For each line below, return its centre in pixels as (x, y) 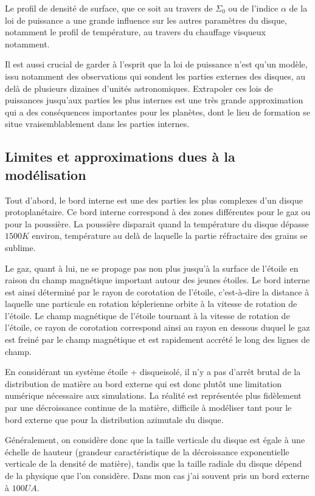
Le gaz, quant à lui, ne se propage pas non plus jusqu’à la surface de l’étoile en (152, 268)
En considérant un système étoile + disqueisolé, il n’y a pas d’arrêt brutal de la (153, 372)
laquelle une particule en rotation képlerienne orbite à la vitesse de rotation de (151, 304)
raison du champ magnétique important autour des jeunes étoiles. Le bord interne (157, 280)
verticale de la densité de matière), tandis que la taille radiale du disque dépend (154, 463)
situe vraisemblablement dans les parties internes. (97, 124)
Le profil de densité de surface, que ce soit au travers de (109, 8)
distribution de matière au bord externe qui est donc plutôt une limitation (143, 383)
